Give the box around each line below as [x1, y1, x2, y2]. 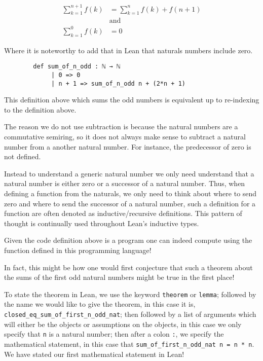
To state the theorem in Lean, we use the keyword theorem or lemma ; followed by [4, 288, 256, 299]
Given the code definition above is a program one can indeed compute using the [4, 235, 252, 245]
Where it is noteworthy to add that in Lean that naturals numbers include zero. [4, 45, 253, 55]
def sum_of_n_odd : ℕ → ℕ [33, 63, 121, 70]
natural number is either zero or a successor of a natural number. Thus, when [4, 178, 245, 189]
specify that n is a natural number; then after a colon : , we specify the [4, 329, 224, 339]
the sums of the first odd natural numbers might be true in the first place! [4, 272, 235, 282]
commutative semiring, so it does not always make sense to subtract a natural [4, 131, 246, 142]
